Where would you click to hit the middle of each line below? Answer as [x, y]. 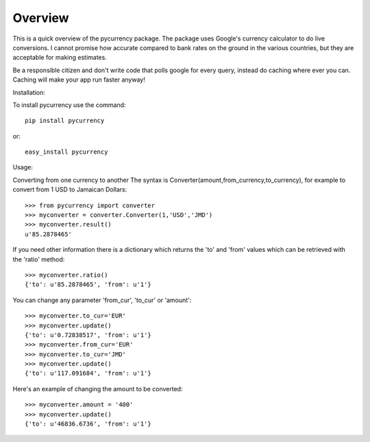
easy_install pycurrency [66, 152]
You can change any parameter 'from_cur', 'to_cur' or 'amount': [102, 300]
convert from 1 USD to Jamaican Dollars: [70, 189]
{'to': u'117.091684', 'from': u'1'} [88, 373]
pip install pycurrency [65, 121]
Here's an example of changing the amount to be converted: [98, 388]
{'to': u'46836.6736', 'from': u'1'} [88, 424]
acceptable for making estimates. [60, 58]
